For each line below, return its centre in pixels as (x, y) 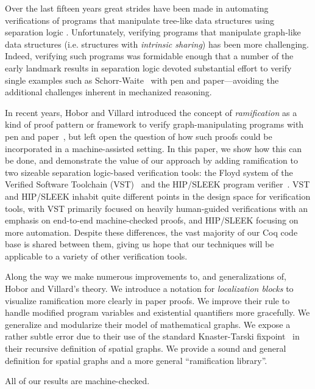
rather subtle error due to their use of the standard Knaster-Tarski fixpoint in (152, 336)
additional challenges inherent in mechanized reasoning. (108, 92)
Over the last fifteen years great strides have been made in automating (137, 8)
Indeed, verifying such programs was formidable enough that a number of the (149, 56)
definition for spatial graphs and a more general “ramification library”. (136, 360)
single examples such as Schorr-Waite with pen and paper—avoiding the (142, 80)
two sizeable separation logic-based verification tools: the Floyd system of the (149, 172)
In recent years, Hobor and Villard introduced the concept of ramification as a (151, 112)
